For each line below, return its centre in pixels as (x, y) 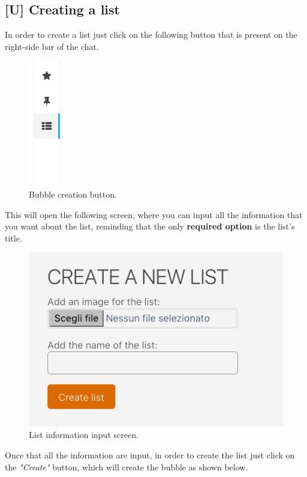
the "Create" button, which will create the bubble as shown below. (127, 466)
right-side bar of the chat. (52, 46)
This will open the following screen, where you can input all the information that (154, 214)
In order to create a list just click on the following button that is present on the (151, 35)
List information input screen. (84, 435)
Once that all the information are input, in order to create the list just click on (150, 455)
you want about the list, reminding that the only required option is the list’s (150, 226)
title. (13, 238)
